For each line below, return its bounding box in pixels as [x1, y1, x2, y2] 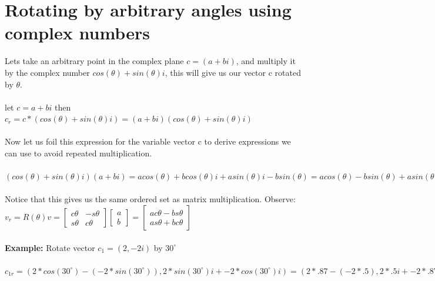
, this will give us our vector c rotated [165, 66, 301, 78]
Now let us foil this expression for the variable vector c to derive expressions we [5, 135, 291, 148]
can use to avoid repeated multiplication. [5, 147, 152, 159]
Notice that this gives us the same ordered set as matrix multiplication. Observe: [5, 193, 296, 205]
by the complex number [5, 66, 90, 78]
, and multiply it [236, 55, 296, 67]
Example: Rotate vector [5, 241, 95, 253]
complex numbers [5, 21, 150, 45]
